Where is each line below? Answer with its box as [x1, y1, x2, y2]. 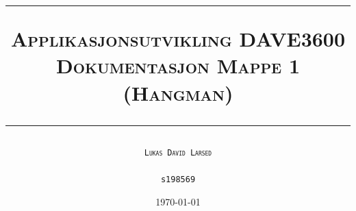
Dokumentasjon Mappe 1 [55, 51, 301, 79]
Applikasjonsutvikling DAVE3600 [10, 25, 346, 53]
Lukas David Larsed [144, 147, 212, 158]
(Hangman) [123, 78, 233, 106]
